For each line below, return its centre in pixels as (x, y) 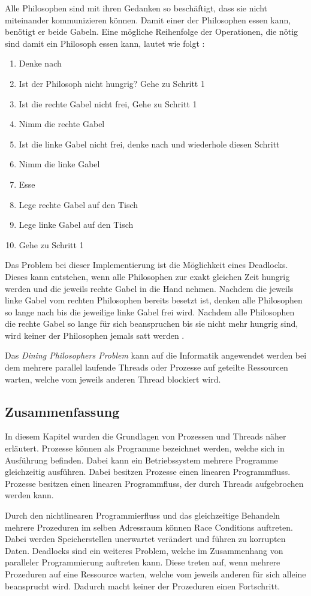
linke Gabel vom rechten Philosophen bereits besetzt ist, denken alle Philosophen (154, 300)
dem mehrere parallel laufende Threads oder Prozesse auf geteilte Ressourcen (147, 367)
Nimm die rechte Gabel (62, 124)
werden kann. (29, 495)
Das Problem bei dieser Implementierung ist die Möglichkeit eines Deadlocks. (147, 265)
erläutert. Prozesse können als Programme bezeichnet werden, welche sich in (145, 448)
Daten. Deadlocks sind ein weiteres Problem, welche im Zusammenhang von (144, 550)
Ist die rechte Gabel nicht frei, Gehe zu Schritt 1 (108, 103)
